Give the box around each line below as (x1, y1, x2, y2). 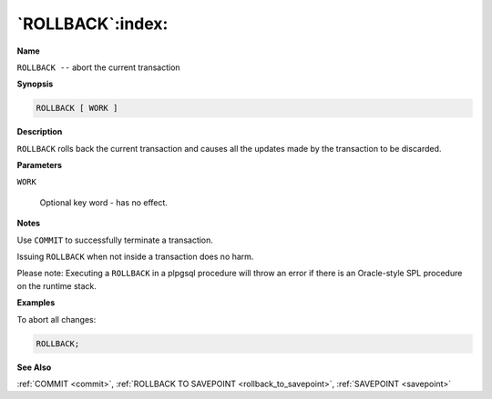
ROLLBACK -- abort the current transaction (16, 62, 181, 73)
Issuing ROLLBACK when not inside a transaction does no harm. (16, 251, 254, 263)
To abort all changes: (16, 314, 97, 324)
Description (16, 126, 63, 137)
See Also (16, 362, 52, 373)
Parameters (16, 160, 63, 171)
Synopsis (16, 78, 54, 90)
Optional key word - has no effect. (39, 196, 169, 208)
